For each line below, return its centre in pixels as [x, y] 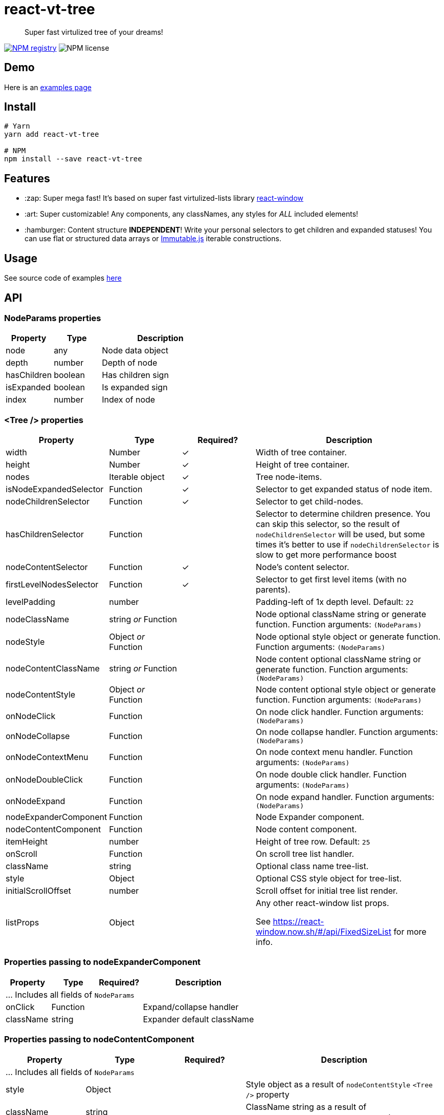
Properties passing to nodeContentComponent [99, 1039]
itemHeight [27, 842]
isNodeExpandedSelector [55, 489]
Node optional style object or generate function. [348, 637]
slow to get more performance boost [326, 555]
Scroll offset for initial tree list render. [327, 891]
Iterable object [137, 477]
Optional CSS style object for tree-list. [329, 879]
